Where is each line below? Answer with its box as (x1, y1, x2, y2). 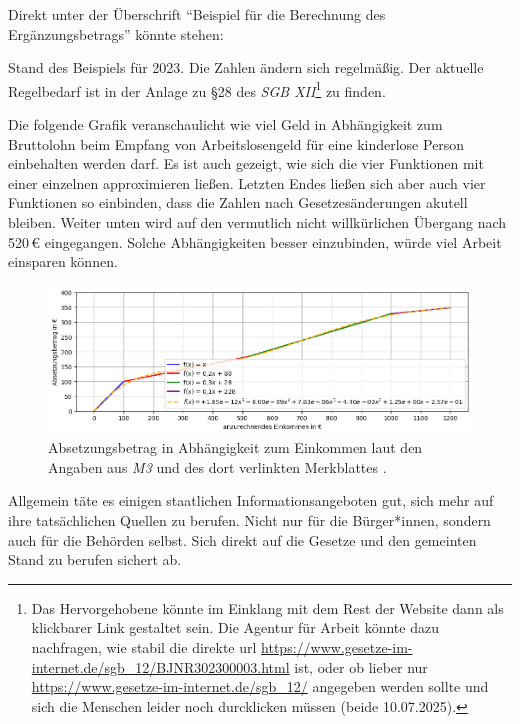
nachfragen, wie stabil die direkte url (31, 637, 257, 658)
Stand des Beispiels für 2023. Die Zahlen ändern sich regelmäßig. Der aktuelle (8, 57, 484, 78)
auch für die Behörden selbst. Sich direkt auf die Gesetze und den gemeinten (8, 529, 477, 550)
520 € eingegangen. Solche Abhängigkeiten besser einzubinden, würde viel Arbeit (8, 231, 502, 252)
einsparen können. (8, 251, 118, 272)
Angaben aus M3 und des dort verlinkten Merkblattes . (48, 456, 387, 477)
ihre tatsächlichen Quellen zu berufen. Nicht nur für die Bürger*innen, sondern (8, 510, 491, 531)
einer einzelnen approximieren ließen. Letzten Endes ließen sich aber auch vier (8, 172, 486, 193)
